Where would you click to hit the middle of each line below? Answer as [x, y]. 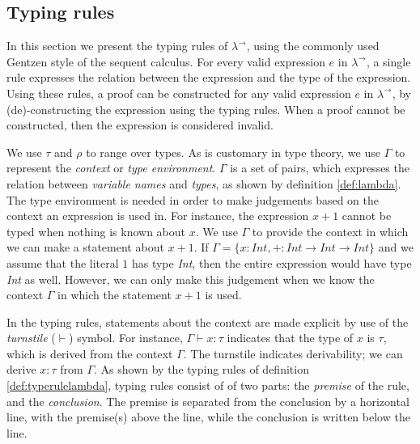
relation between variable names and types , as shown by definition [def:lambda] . [204, 183]
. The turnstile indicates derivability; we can [293, 353]
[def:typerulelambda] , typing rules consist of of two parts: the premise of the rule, [208, 385]
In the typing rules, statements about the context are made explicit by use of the [208, 321]
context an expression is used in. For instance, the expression [158, 216]
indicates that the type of [290, 338]
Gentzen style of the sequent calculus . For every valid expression [166, 61]
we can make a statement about [85, 247]
